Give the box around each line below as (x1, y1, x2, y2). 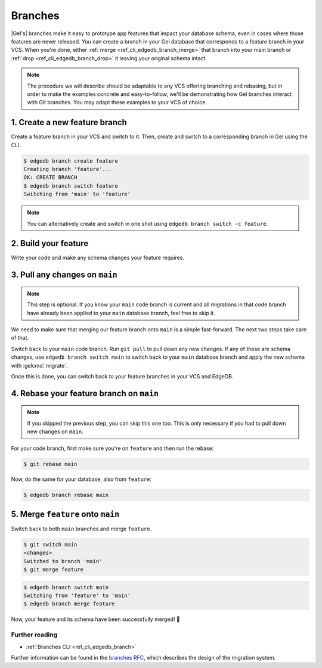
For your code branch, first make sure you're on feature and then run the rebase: (11, 445, 214, 452)
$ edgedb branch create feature (23, 157, 119, 164)
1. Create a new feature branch (11, 117, 128, 128)
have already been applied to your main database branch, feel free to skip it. (27, 309, 215, 316)
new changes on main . (27, 428, 83, 435)
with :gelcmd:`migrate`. (11, 362, 68, 369)
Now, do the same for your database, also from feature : (11, 476, 152, 483)
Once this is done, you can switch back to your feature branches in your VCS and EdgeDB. (11, 372, 234, 380)
